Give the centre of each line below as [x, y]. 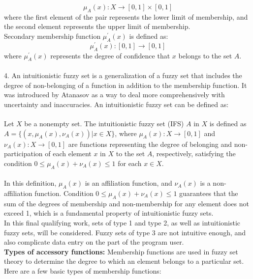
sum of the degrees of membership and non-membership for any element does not [126, 203]
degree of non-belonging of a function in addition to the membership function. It [126, 85]
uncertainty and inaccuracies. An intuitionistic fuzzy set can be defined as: [116, 104]
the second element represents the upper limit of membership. [97, 26]
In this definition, [30, 183]
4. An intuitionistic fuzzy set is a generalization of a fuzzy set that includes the [123, 75]
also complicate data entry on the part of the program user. [94, 242]
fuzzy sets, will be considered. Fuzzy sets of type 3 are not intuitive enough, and [125, 232]
